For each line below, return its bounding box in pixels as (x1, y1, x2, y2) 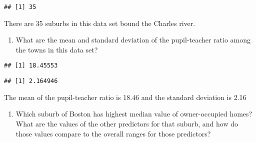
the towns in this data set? (15, 44, 98, 54)
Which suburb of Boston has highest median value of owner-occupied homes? (15, 108, 252, 119)
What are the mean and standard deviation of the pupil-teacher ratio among (15, 34, 251, 45)
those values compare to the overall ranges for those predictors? (15, 128, 211, 138)
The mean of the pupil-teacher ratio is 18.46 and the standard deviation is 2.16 (4, 91, 246, 102)
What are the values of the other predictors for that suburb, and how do (15, 118, 238, 128)
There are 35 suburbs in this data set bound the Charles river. (4, 17, 195, 28)
